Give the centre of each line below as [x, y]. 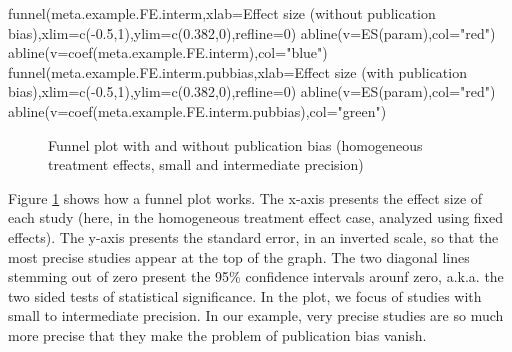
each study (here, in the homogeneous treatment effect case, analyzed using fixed [255, 217]
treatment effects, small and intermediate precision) [206, 164]
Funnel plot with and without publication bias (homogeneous [235, 144]
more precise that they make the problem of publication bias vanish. [217, 334]
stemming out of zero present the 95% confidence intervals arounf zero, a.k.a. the [256, 276]
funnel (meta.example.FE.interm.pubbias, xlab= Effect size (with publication [237, 71]
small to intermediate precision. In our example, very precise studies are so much [256, 315]
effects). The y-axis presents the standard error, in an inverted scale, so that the [253, 236]
